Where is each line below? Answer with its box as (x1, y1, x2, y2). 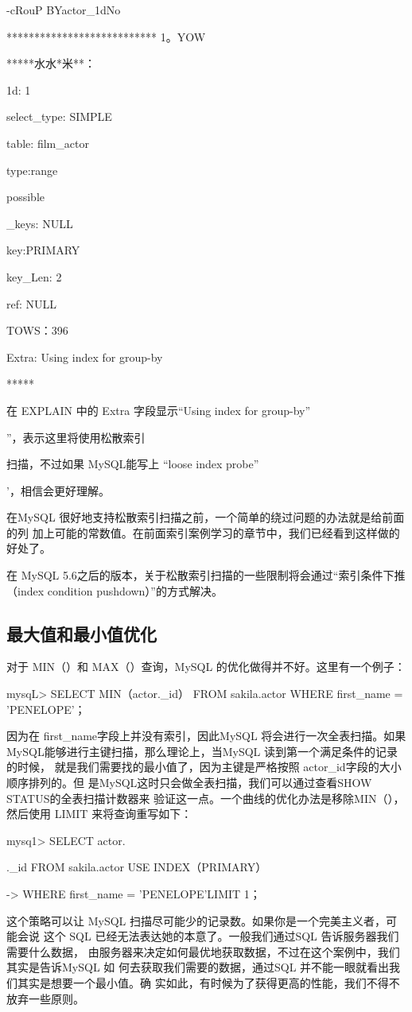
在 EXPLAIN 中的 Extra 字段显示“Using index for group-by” (6, 401, 311, 418)
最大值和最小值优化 (6, 621, 157, 646)
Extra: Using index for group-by (6, 348, 163, 365)
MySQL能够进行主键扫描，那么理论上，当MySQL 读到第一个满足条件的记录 (6, 743, 398, 759)
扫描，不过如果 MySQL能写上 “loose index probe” (6, 456, 259, 472)
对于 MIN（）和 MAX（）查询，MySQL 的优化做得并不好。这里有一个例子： (6, 658, 406, 675)
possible (6, 188, 45, 205)
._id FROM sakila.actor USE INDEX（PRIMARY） (6, 859, 267, 875)
